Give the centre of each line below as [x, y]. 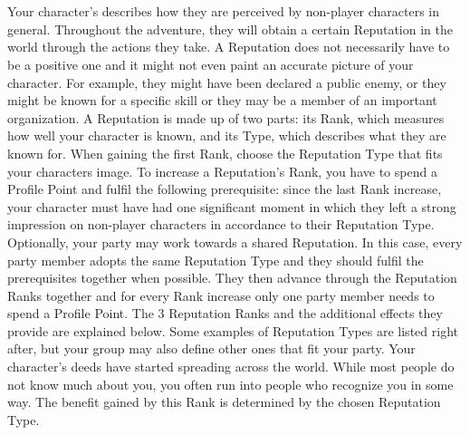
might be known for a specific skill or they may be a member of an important [222, 100]
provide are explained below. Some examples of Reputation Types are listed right [233, 330]
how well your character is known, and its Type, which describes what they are [227, 135]
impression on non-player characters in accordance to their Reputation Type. [221, 224]
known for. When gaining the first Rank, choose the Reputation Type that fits [225, 153]
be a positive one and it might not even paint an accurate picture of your [211, 64]
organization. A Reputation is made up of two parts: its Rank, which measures [226, 117]
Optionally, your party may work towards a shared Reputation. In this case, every [235, 242]
